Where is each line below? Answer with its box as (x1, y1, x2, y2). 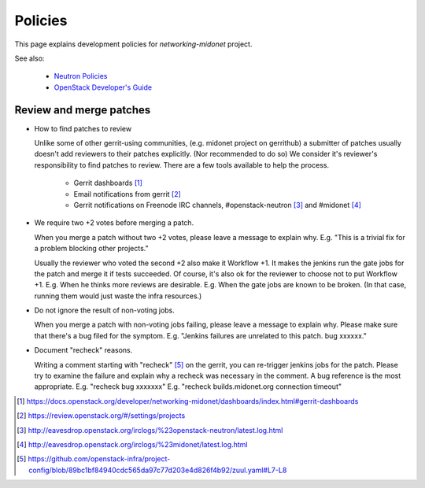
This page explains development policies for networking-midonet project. (14, 39, 253, 49)
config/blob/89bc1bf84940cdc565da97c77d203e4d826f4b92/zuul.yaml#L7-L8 (28, 465, 287, 475)
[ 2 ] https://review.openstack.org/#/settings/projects (17, 411, 186, 420)
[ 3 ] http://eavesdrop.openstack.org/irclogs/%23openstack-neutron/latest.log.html (17, 425, 283, 434)
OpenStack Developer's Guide (54, 83, 153, 92)
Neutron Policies (54, 72, 108, 81)
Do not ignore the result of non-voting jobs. (34, 305, 175, 315)
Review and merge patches (14, 103, 151, 116)
